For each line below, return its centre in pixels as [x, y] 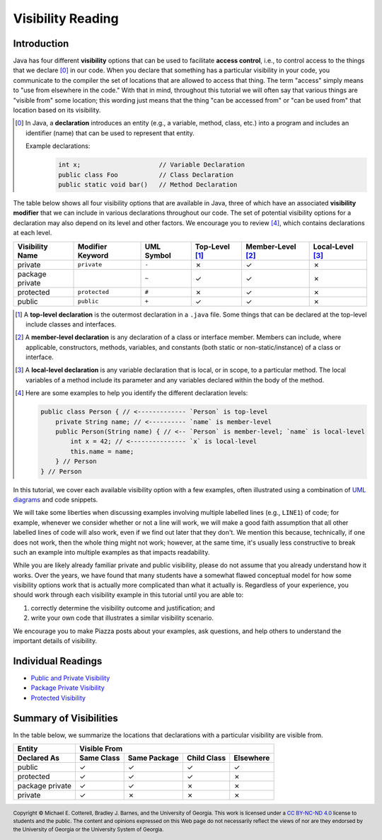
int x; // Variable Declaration [151, 165]
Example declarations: [58, 146]
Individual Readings [58, 661]
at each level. [33, 233]
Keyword [93, 255]
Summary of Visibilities [65, 718]
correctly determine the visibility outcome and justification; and [123, 608]
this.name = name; [102, 451]
